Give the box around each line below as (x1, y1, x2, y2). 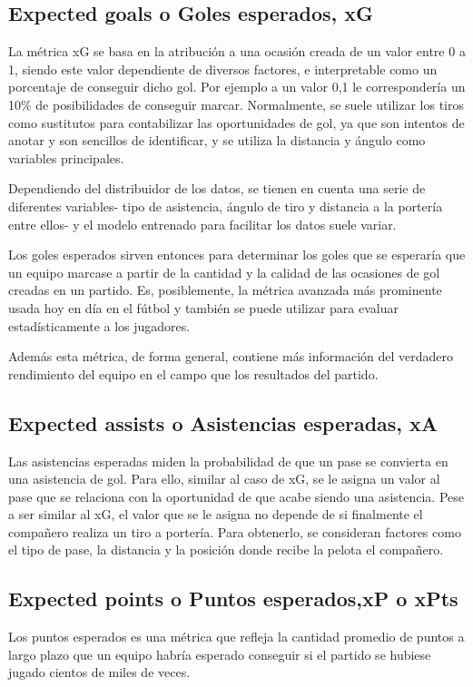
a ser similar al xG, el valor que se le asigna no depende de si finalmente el (8, 505, 423, 524)
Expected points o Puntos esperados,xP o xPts (8, 584, 458, 613)
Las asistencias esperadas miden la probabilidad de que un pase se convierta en (8, 451, 448, 470)
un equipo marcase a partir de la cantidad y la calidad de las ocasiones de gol (8, 262, 440, 281)
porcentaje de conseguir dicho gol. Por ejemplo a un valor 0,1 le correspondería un (8, 77, 466, 96)
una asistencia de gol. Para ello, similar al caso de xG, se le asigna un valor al (8, 469, 440, 488)
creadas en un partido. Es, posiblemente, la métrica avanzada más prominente (8, 280, 442, 299)
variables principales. (8, 148, 124, 167)
